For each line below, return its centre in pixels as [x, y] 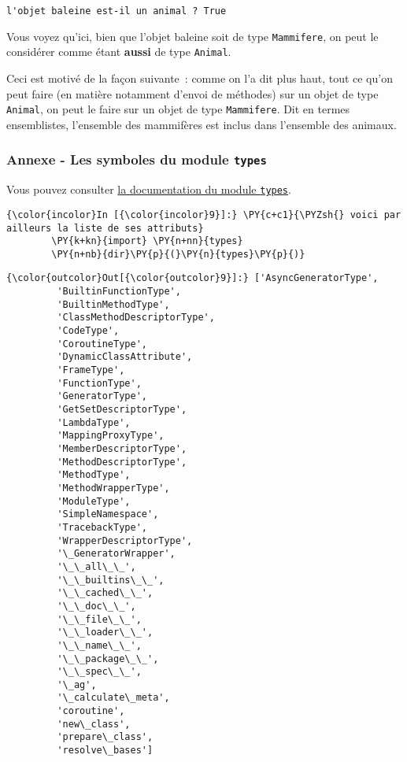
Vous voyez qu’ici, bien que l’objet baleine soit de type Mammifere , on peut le [192, 36]
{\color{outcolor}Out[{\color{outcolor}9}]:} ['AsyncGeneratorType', [192, 278]
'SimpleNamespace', [108, 514]
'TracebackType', [102, 527]
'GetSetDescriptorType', [122, 410]
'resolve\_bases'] [105, 751]
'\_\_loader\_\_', [105, 633]
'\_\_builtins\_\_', [111, 580]
